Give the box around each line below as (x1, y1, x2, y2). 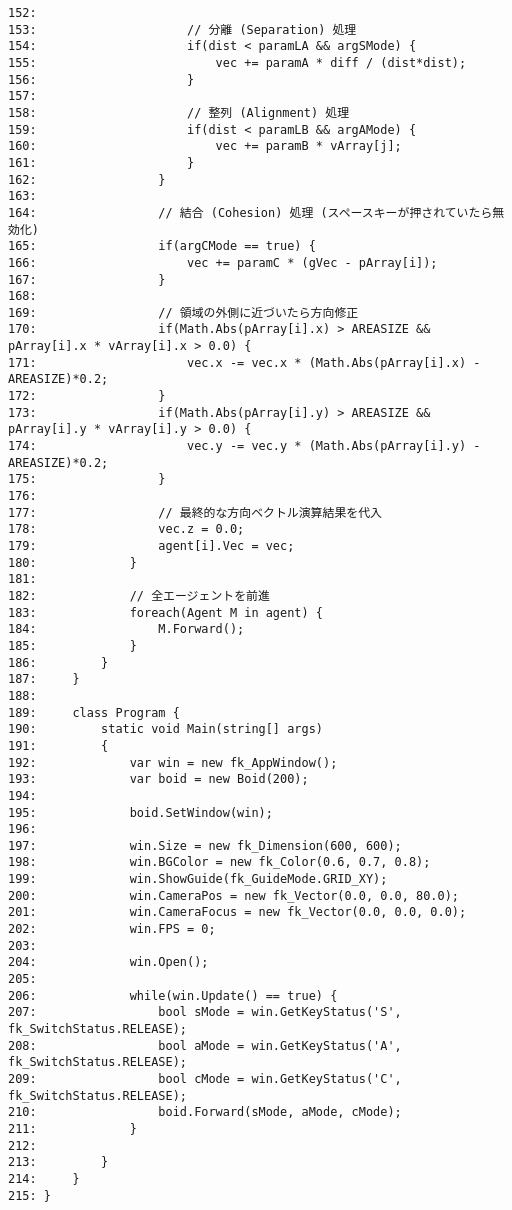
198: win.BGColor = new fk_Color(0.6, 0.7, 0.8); (8, 855, 431, 870)
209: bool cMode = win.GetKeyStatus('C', (8, 1072, 402, 1086)
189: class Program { (8, 705, 180, 720)
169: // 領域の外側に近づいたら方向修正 (8, 305, 359, 320)
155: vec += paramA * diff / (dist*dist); (8, 55, 467, 70)
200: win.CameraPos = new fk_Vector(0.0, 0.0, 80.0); (8, 888, 460, 903)
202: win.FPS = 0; (8, 922, 216, 937)
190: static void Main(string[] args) (8, 722, 323, 737)
